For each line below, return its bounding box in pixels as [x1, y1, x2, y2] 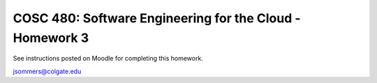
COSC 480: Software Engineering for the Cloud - [13, 10, 301, 26]
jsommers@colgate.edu [13, 67, 82, 75]
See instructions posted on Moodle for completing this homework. [13, 54, 204, 63]
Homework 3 [13, 30, 89, 45]
